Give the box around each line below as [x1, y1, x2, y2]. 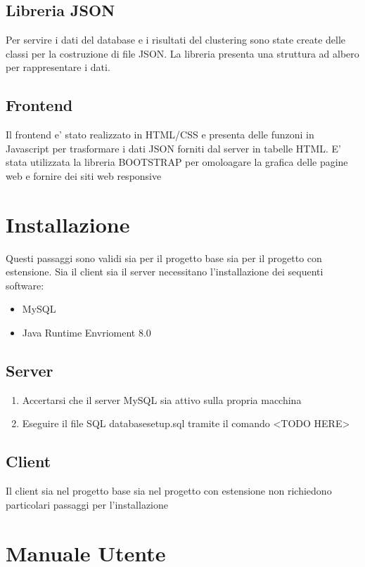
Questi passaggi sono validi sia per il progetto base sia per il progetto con [6, 250, 322, 265]
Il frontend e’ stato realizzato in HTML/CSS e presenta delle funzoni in [6, 127, 314, 142]
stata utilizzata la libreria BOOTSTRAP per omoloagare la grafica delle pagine [6, 155, 348, 169]
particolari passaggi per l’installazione [6, 497, 168, 511]
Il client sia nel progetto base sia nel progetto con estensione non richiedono [6, 483, 332, 498]
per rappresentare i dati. [6, 60, 110, 74]
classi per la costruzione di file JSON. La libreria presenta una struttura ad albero [6, 46, 359, 60]
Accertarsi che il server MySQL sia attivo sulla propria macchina [22, 392, 302, 407]
